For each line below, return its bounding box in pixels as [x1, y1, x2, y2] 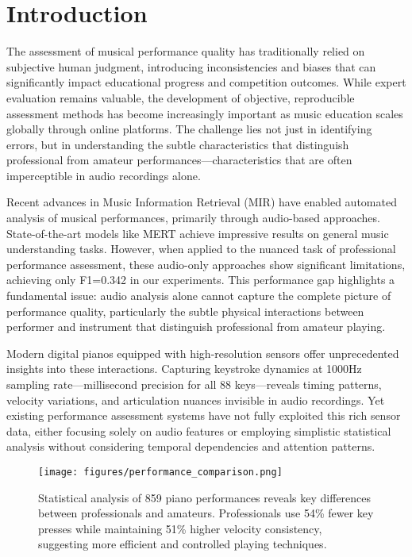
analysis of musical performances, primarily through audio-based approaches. [6, 209, 380, 226]
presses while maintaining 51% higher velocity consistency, [38, 520, 322, 536]
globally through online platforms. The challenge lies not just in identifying [6, 121, 372, 137]
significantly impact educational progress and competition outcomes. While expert [6, 74, 406, 90]
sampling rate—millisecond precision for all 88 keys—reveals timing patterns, [6, 376, 382, 392]
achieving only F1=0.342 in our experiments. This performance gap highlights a [6, 271, 395, 288]
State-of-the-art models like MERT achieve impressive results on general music [6, 225, 389, 241]
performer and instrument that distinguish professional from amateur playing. [6, 318, 386, 335]
